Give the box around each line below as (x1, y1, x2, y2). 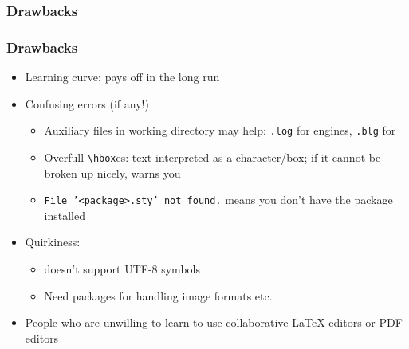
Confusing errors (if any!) (25, 95, 149, 112)
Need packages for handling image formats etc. (44, 287, 273, 304)
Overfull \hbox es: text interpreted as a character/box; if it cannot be (44, 148, 381, 165)
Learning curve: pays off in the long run (25, 69, 220, 85)
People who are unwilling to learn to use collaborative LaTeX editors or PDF (25, 314, 403, 331)
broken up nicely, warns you (44, 164, 181, 181)
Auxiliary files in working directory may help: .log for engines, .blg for (44, 122, 396, 139)
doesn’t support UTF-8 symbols (44, 261, 200, 276)
